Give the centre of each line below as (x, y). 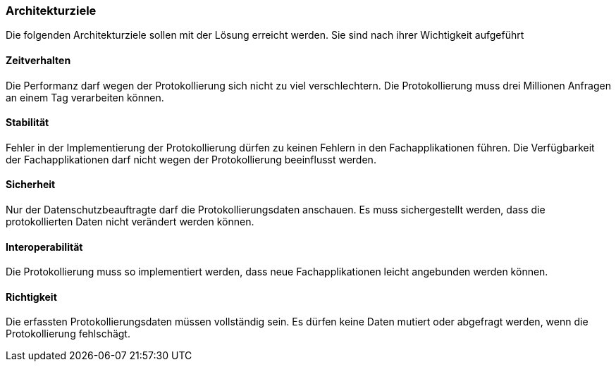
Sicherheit (31, 185)
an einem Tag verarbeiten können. (85, 97)
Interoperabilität (44, 247)
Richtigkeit (31, 297)
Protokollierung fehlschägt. (68, 334)
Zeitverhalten (38, 60)
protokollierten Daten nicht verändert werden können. (130, 222)
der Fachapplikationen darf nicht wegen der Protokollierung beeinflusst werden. (191, 159)
